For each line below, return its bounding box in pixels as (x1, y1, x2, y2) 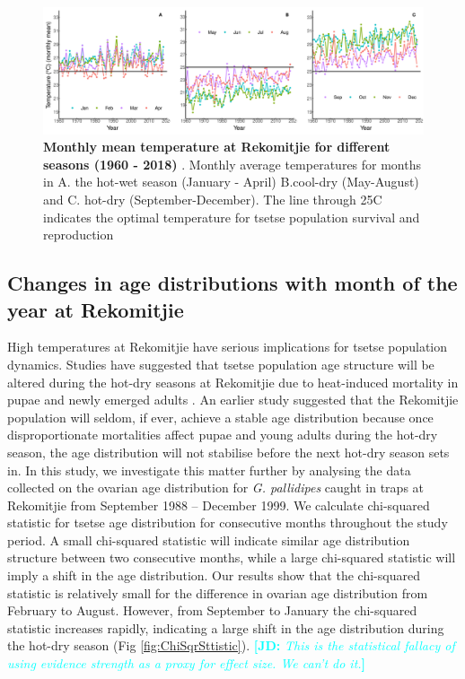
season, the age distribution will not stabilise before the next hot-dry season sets (7, 442, 450, 461)
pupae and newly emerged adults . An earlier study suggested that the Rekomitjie (7, 390, 459, 409)
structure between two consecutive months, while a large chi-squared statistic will (7, 548, 456, 567)
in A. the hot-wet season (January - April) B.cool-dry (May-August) (43, 172, 419, 191)
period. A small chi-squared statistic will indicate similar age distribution (7, 530, 410, 549)
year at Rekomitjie (7, 295, 184, 323)
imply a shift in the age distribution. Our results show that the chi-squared (7, 566, 420, 585)
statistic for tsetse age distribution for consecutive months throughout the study (7, 513, 448, 532)
